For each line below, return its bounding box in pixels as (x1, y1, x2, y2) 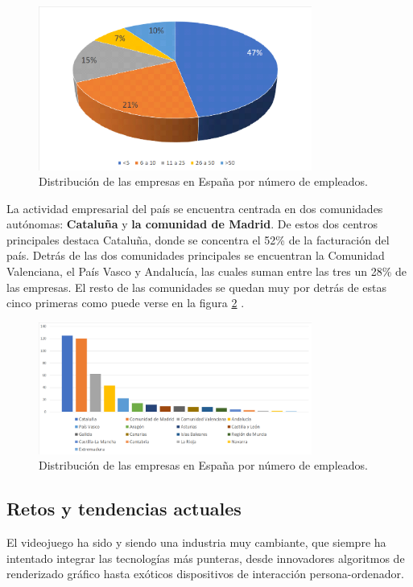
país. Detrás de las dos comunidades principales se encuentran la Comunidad (6, 247, 385, 264)
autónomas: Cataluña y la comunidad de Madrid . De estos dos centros (6, 216, 378, 232)
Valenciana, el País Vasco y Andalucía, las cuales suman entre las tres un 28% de (6, 263, 407, 280)
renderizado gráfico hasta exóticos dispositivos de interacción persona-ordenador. (6, 565, 404, 582)
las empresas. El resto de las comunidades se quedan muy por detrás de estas (6, 278, 386, 295)
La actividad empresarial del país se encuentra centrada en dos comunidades (6, 199, 383, 216)
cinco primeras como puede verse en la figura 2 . (6, 294, 245, 311)
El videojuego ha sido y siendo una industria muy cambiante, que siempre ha (6, 534, 386, 551)
